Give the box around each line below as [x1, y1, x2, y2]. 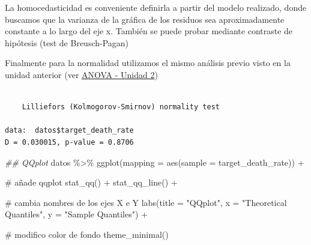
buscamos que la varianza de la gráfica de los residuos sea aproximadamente [5, 13, 285, 25]
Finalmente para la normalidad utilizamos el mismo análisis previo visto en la [5, 56, 291, 69]
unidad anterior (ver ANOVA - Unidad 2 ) [5, 68, 158, 80]
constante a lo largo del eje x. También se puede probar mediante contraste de [5, 25, 293, 37]
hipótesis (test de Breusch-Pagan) [5, 36, 129, 49]
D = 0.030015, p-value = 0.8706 [5, 138, 134, 147]
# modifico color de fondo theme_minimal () [5, 228, 169, 240]
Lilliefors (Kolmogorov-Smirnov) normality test [22, 103, 220, 112]
